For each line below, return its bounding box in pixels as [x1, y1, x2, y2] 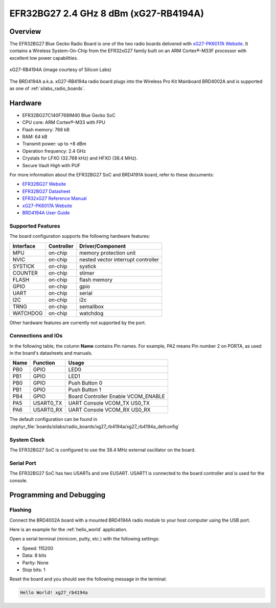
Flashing [9, 506, 32, 513]
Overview [9, 27, 41, 36]
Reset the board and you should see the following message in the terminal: [9, 576, 167, 582]
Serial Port [9, 459, 36, 466]
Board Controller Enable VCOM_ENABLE [68, 393, 166, 400]
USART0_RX [33, 407, 63, 414]
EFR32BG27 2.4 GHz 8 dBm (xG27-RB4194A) [9, 8, 204, 19]
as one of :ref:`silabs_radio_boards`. [9, 85, 85, 92]
